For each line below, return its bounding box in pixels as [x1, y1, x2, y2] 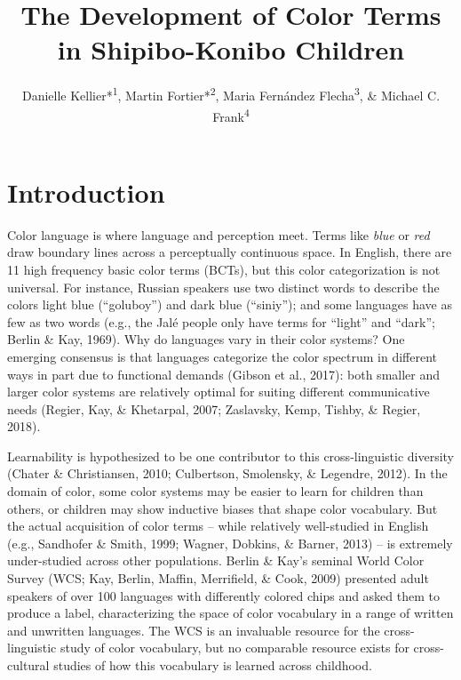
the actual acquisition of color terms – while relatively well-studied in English [7, 516, 429, 535]
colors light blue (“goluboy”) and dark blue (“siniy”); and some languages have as [7, 295, 452, 314]
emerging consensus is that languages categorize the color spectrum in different [7, 347, 437, 365]
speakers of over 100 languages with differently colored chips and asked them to [7, 586, 441, 604]
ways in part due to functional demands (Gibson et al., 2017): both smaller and [7, 364, 441, 383]
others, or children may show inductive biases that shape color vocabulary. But [7, 499, 438, 517]
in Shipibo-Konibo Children [57, 31, 405, 68]
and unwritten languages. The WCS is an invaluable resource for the [7, 620, 380, 639]
